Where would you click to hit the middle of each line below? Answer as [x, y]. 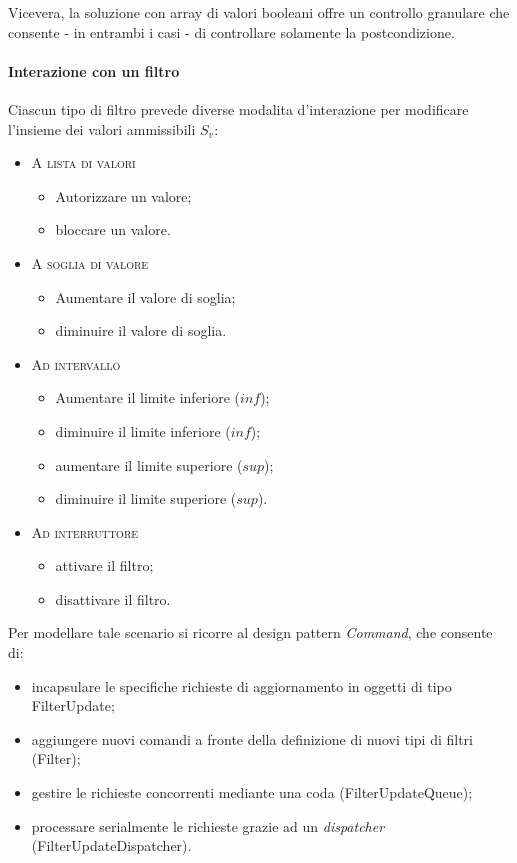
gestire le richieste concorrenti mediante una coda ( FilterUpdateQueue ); [252, 792]
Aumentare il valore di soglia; [145, 296]
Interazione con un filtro [94, 70]
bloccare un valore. [113, 229]
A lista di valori [83, 162]
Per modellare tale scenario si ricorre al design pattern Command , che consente [250, 632]
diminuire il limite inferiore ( [143, 430]
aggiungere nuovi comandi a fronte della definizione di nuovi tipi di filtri [252, 738]
